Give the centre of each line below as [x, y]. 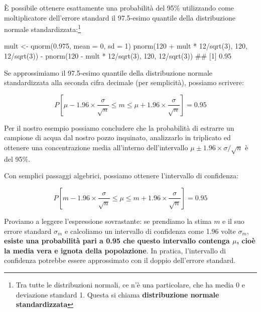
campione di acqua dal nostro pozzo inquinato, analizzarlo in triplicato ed [117, 137]
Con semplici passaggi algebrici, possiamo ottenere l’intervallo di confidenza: [121, 176]
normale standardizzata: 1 [43, 28]
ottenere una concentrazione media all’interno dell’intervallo [96, 147]
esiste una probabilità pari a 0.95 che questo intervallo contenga [117, 241]
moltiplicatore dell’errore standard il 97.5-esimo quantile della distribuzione [120, 17]
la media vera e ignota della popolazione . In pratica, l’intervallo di [115, 250]
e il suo [233, 221]
